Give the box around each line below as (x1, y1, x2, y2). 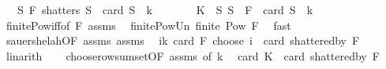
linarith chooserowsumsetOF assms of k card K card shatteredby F (6, 47, 380, 64)
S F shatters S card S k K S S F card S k (17, 2, 313, 17)
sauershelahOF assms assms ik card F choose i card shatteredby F (6, 32, 360, 49)
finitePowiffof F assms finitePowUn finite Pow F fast (6, 16, 291, 33)
